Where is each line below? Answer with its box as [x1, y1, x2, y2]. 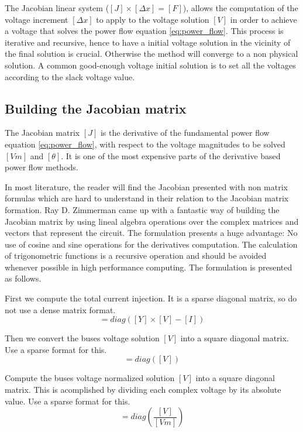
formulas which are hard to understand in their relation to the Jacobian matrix [5, 192, 289, 204]
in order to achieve [230, 13, 297, 25]
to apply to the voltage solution [96, 13, 209, 25]
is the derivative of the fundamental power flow [100, 126, 270, 139]
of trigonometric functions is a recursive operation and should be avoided [5, 249, 267, 262]
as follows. [5, 272, 42, 284]
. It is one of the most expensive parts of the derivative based [61, 149, 281, 162]
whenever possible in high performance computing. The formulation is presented [5, 260, 292, 273]
